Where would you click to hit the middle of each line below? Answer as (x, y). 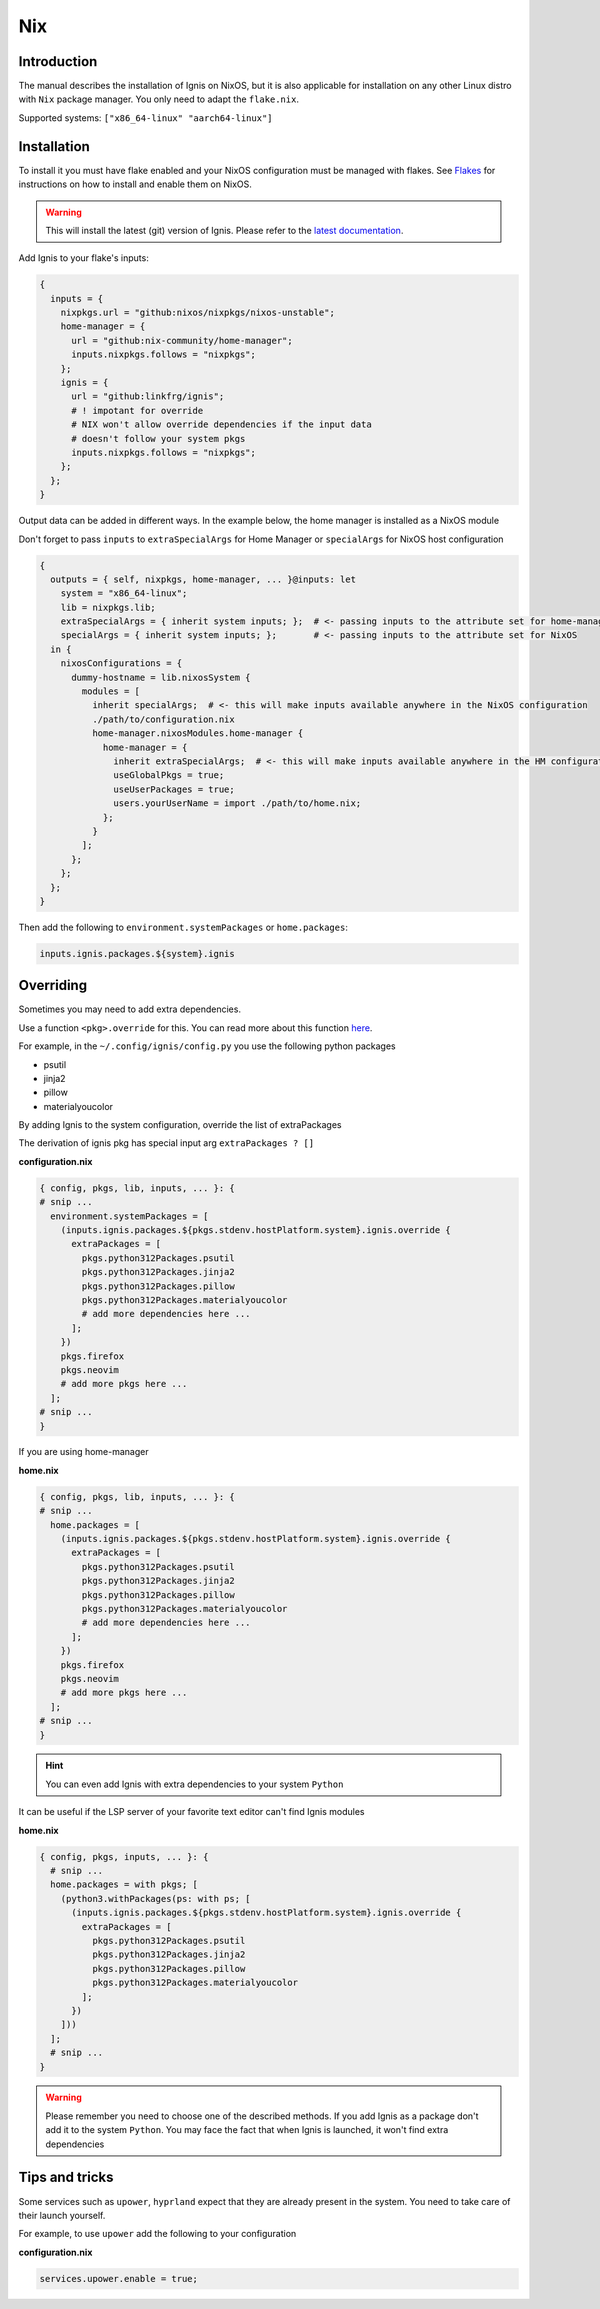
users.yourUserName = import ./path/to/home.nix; (237, 803)
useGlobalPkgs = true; (169, 775)
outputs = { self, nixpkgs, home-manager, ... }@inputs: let (203, 579)
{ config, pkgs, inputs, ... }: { (124, 1856)
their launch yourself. (62, 2215)
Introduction (58, 61)
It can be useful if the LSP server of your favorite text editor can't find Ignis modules (191, 1812)
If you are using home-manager (83, 1452)
